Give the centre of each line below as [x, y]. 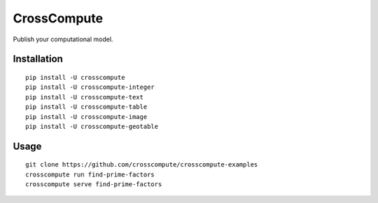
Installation [38, 59]
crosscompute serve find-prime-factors [94, 184]
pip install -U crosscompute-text [84, 97]
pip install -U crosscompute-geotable [92, 126]
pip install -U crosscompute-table [86, 107]
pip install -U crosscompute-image [86, 117]
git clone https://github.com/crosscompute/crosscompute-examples [142, 165]
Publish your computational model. [63, 39]
